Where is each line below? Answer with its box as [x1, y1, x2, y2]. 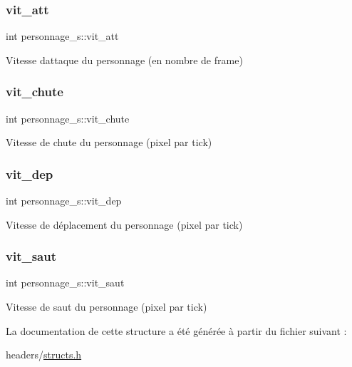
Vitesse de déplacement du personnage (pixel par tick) [6, 217, 243, 232]
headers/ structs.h [6, 347, 82, 362]
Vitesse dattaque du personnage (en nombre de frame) [6, 52, 243, 67]
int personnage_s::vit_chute [6, 110, 130, 125]
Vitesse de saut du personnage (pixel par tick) [6, 299, 207, 314]
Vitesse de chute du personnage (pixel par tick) [6, 135, 212, 150]
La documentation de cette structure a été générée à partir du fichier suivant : [6, 323, 347, 338]
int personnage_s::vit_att [6, 29, 119, 43]
